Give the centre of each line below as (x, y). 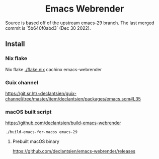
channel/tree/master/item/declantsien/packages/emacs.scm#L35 (73, 98)
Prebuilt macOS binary (36, 141)
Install (15, 44)
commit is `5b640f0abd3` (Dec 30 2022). (48, 28)
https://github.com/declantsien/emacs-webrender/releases (74, 151)
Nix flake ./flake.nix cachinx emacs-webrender (54, 69)
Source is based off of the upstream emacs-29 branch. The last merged (80, 23)
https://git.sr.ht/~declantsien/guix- (41, 93)
